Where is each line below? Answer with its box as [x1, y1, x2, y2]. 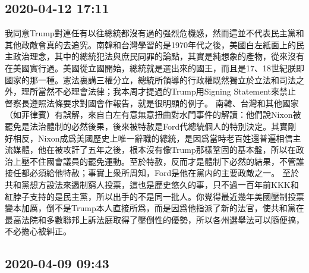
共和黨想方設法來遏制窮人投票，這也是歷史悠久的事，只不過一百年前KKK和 [5, 178, 299, 190]
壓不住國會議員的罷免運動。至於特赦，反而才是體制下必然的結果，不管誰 [21, 155, 304, 167]
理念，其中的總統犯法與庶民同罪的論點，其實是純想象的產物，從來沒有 [29, 50, 304, 62]
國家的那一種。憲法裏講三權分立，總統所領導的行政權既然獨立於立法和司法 [5, 73, 296, 86]
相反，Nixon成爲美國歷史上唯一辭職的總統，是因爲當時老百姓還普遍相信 [12, 131, 293, 144]
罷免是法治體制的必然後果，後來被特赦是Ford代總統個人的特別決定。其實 [5, 120, 288, 132]
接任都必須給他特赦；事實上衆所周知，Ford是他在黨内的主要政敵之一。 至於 [5, 167, 299, 179]
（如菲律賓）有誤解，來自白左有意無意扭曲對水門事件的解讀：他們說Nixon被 [5, 108, 301, 121]
